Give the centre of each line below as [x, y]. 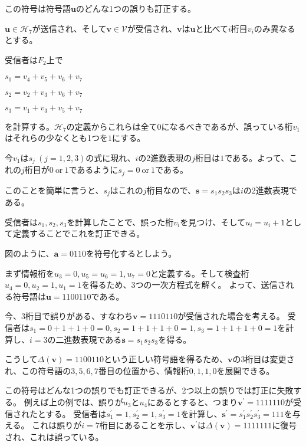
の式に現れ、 [111, 157]
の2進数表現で [270, 190]
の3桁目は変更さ [264, 359]
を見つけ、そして [213, 222]
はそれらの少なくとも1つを [56, 138]
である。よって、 [257, 157]
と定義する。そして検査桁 [200, 273]
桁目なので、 [171, 190]
